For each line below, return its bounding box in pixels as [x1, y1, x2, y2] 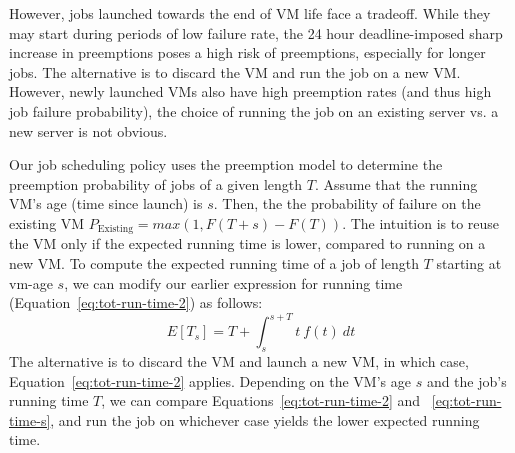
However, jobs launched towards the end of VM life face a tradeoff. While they [9, 3, 491, 23]
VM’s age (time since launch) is [9, 193, 203, 214]
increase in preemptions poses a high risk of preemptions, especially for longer [9, 42, 486, 63]
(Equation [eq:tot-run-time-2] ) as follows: [9, 292, 263, 313]
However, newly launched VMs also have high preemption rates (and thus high [9, 81, 492, 102]
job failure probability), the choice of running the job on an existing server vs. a [9, 100, 499, 121]
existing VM [9, 212, 85, 233]
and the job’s [426, 370, 507, 391]
